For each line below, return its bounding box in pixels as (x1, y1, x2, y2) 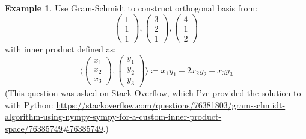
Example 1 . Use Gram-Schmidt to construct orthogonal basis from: (5, 2, 258, 14)
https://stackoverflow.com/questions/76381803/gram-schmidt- (56, 98, 286, 111)
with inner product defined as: (5, 42, 116, 55)
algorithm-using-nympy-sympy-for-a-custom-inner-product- (5, 110, 222, 123)
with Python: (5, 98, 54, 111)
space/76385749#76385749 (5, 122, 103, 134)
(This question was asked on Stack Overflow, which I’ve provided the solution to (5, 86, 301, 99)
